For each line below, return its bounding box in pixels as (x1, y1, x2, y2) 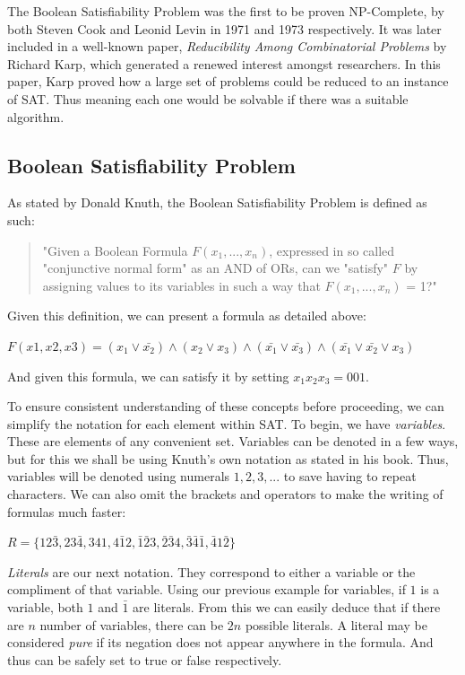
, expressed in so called (269, 241, 395, 259)
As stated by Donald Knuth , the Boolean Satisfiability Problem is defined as (7, 193, 427, 212)
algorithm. (7, 107, 65, 126)
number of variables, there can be (39, 615, 224, 634)
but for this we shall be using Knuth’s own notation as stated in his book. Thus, (7, 449, 449, 468)
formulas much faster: (7, 502, 126, 521)
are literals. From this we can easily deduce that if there (133, 598, 441, 617)
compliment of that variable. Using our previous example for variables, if (7, 580, 406, 599)
